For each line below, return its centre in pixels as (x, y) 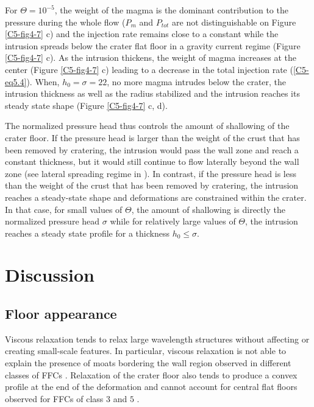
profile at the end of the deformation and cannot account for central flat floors (151, 387)
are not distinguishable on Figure (234, 22)
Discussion (50, 275)
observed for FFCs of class (54, 398)
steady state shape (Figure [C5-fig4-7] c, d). (86, 105)
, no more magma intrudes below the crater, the (197, 81)
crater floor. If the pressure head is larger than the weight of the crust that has (152, 137)
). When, (43, 81)
